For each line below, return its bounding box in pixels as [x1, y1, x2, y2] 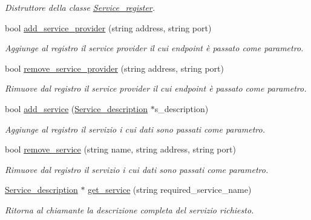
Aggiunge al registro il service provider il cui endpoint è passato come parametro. [5, 42, 304, 54]
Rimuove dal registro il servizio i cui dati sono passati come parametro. [5, 163, 269, 175]
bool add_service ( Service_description [5, 102, 148, 115]
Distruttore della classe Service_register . [5, 1, 155, 13]
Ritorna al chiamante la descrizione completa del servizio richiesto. [5, 203, 254, 216]
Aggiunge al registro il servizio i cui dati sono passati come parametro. [5, 122, 266, 135]
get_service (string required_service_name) [88, 183, 252, 196]
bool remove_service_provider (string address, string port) [5, 61, 224, 74]
